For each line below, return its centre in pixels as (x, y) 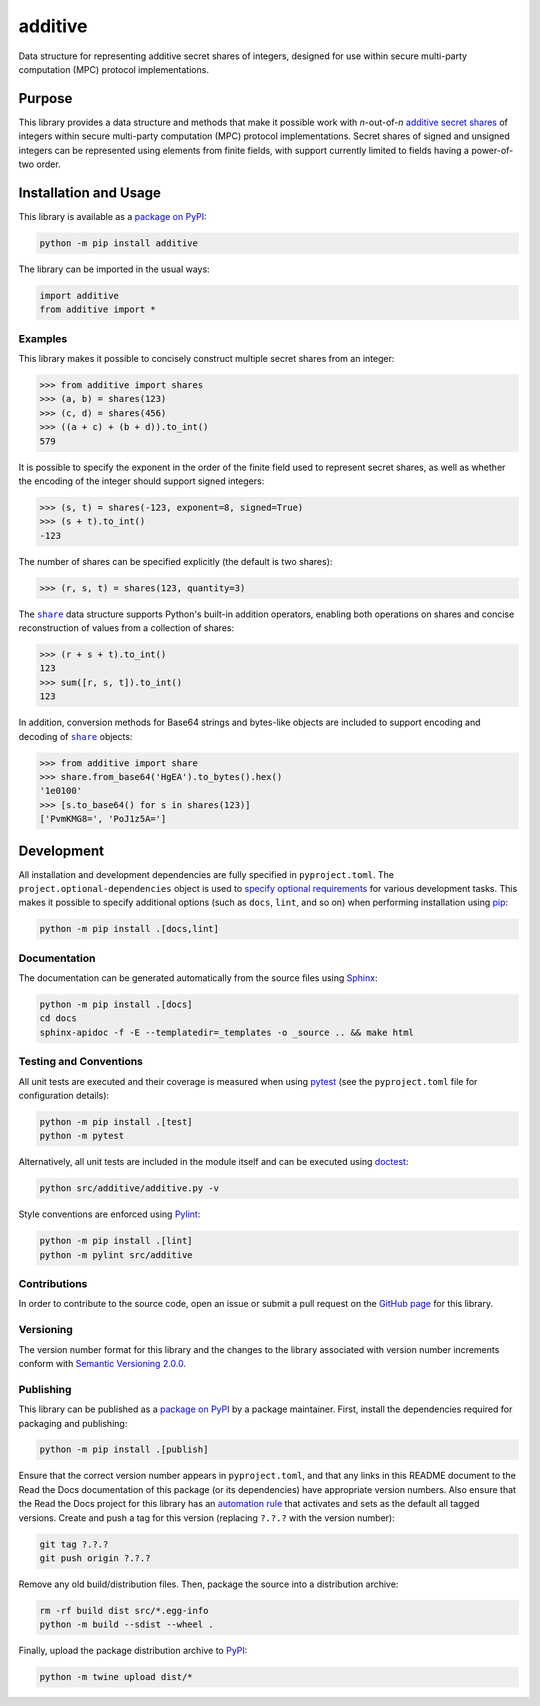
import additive (79, 295)
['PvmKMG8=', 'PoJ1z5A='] (103, 819)
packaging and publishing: (73, 1423)
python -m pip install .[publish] (124, 1449)
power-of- (492, 150)
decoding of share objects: (75, 736)
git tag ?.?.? (74, 1544)
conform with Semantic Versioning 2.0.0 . (102, 1363)
